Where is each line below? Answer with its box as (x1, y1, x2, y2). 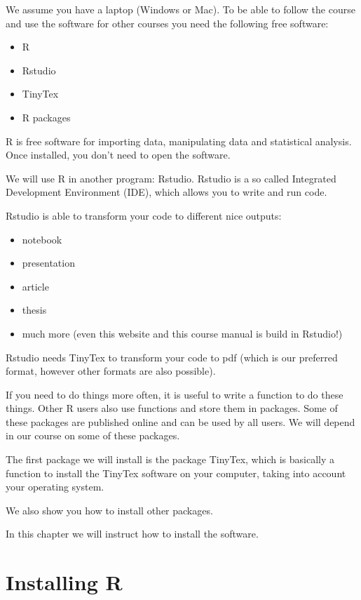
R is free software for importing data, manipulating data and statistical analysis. (6, 133, 352, 148)
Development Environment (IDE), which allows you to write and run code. (6, 185, 327, 199)
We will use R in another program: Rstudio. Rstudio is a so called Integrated (6, 171, 336, 185)
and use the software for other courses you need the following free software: (6, 15, 329, 30)
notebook (22, 232, 62, 246)
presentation (22, 255, 75, 270)
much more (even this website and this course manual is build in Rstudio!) (22, 326, 343, 340)
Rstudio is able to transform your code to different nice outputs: (6, 208, 282, 222)
